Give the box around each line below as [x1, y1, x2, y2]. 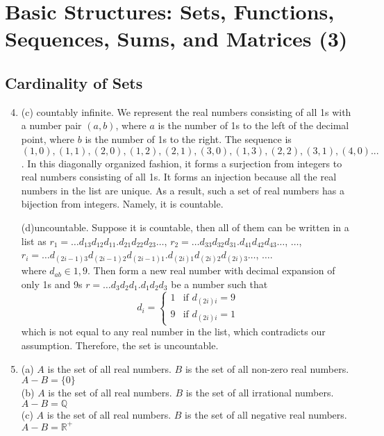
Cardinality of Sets [5, 72, 143, 93]
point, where [21, 131, 75, 146]
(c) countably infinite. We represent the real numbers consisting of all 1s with [21, 104, 351, 119]
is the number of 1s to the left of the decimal [158, 118, 349, 133]
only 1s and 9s [21, 276, 83, 291]
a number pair [21, 118, 82, 133]
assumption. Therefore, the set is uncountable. [21, 338, 219, 353]
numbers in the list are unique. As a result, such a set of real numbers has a [21, 183, 344, 197]
